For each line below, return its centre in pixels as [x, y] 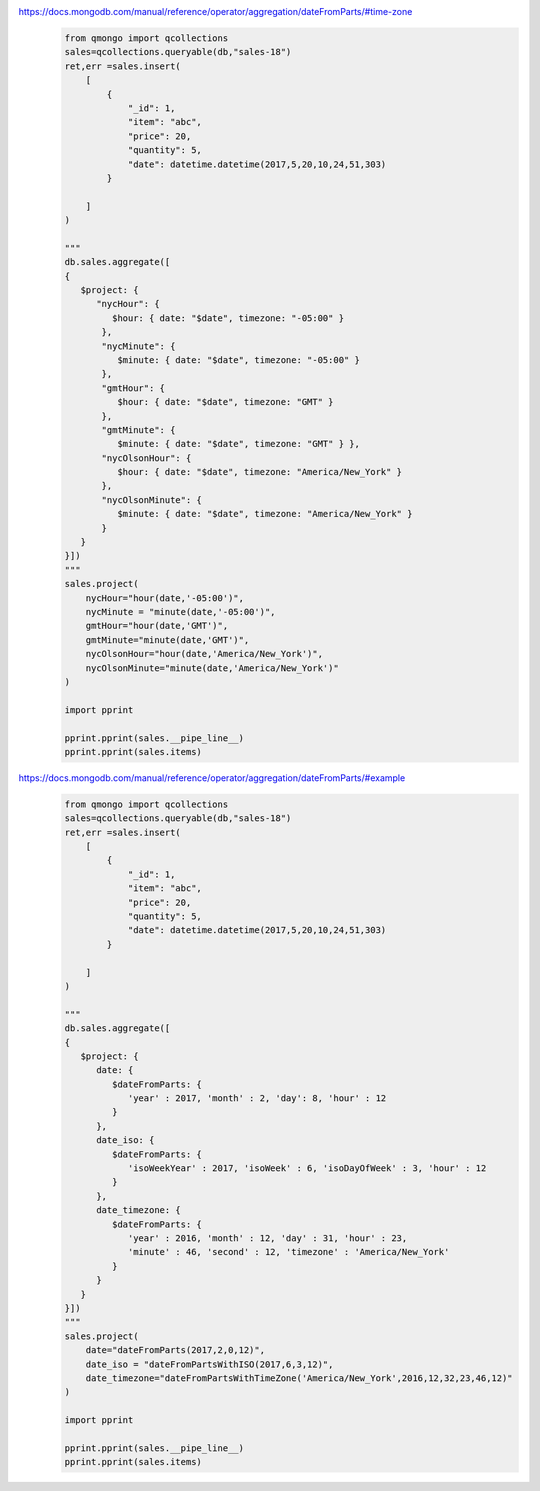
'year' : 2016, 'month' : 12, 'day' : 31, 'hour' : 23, [267, 1238]
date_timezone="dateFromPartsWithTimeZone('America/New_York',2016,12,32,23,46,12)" [299, 1378]
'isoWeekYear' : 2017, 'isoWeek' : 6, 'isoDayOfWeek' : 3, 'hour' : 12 [307, 1168]
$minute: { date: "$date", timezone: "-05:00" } [238, 359]
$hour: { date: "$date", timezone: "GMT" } [225, 402]
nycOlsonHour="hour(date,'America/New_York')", [204, 654]
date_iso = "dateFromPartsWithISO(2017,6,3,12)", [209, 1364]
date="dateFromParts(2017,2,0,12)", [175, 1350]
